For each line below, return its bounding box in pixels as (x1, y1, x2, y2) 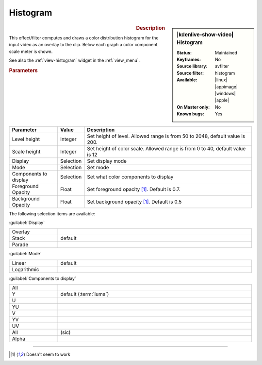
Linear (12, 260, 27, 266)
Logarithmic (12, 266, 39, 273)
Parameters (9, 67, 38, 74)
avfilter (215, 63, 229, 69)
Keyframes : (177, 56, 201, 63)
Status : (177, 50, 192, 55)
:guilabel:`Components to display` (9, 275, 76, 281)
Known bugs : (177, 111, 205, 117)
